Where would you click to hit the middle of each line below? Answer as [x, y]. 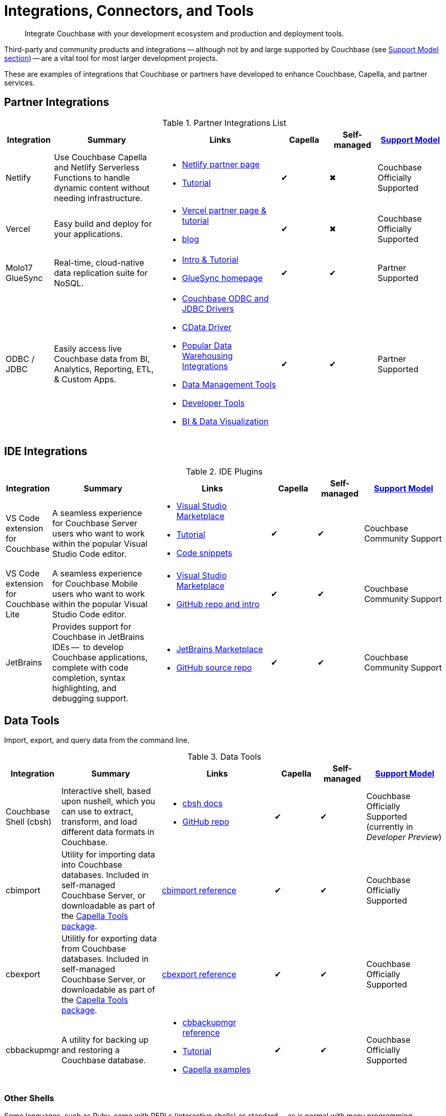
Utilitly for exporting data [109, 939]
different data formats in [108, 832]
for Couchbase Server [95, 523]
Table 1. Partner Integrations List [224, 123]
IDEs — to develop [88, 647]
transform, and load [99, 822]
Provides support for [92, 627]
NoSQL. [69, 283]
